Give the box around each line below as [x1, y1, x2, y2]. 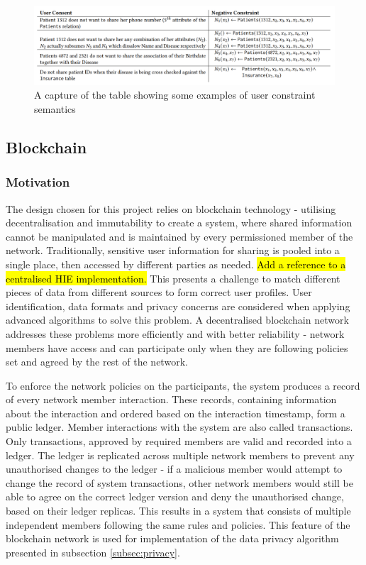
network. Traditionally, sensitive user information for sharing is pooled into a [6, 243, 340, 258]
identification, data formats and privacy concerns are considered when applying [6, 298, 350, 313]
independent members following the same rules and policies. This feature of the [6, 517, 350, 532]
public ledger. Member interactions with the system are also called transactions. [6, 419, 353, 434]
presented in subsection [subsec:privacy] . [6, 544, 180, 559]
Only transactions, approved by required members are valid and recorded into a [6, 434, 352, 449]
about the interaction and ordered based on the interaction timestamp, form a [6, 405, 345, 420]
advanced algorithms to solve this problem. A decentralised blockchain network [6, 312, 349, 327]
